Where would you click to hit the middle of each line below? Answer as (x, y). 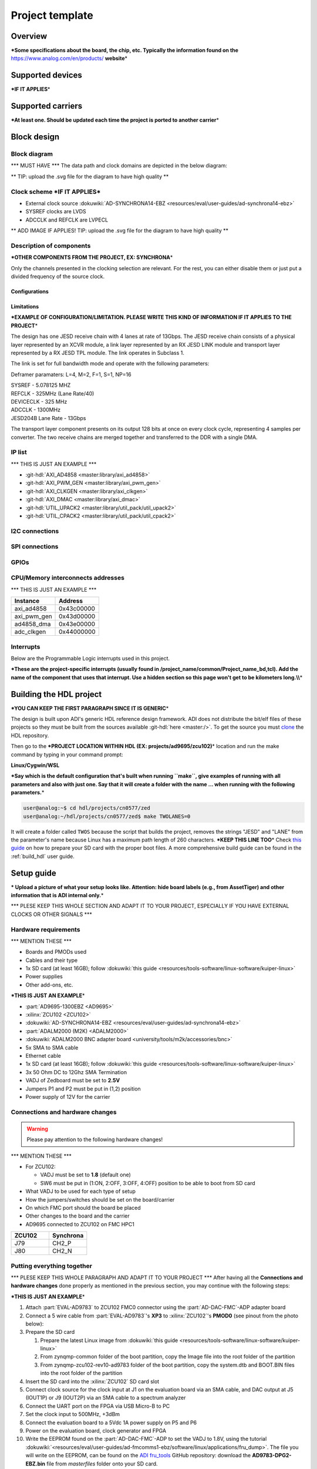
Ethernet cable (43, 1056)
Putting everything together (51, 1266)
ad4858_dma (33, 624)
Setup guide (34, 873)
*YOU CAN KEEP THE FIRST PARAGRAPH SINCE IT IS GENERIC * (90, 708)
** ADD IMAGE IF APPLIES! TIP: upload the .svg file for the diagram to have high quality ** (120, 231)
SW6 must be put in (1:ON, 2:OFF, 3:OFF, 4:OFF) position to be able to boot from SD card (148, 1183)
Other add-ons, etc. (49, 985)
